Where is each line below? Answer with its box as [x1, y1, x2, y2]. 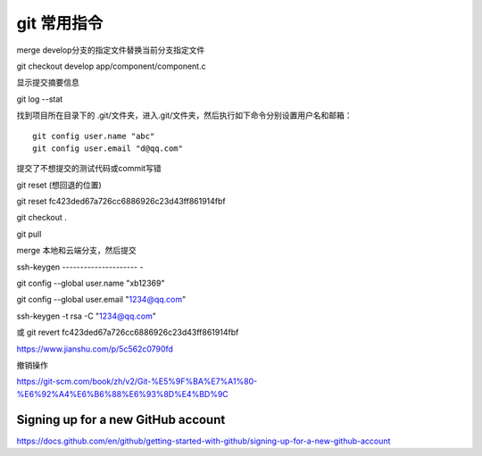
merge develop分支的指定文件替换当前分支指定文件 [16, 45, 205, 55]
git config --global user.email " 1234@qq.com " [16, 294, 187, 305]
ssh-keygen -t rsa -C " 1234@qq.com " [16, 311, 156, 321]
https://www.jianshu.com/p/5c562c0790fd [16, 344, 174, 354]
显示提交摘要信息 [16, 77, 79, 88]
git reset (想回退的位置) [16, 179, 102, 190]
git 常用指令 [16, 13, 104, 33]
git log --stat [16, 94, 63, 104]
